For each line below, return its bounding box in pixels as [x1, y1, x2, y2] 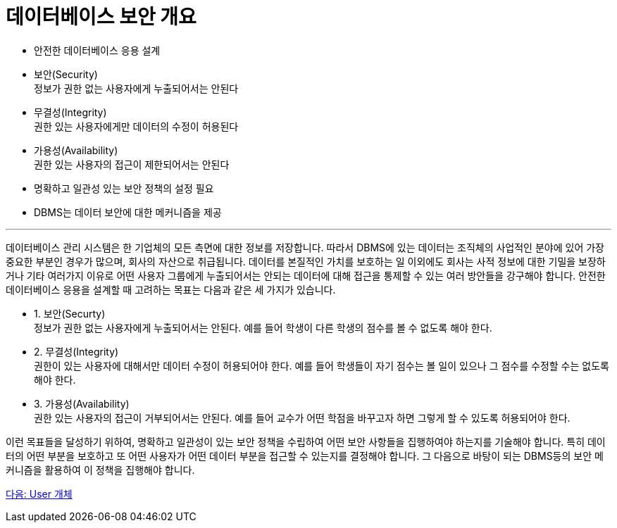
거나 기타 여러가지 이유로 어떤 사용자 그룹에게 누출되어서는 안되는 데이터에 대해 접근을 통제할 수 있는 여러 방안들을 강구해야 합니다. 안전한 [6, 269, 606, 282]
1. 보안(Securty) [34, 307, 106, 320]
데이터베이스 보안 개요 [6, 5, 197, 29]
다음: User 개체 [6, 487, 73, 500]
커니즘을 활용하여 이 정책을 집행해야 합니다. [6, 463, 195, 476]
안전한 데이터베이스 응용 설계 [34, 44, 161, 56]
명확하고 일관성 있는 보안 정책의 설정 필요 [34, 182, 214, 194]
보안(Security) [34, 68, 98, 80]
